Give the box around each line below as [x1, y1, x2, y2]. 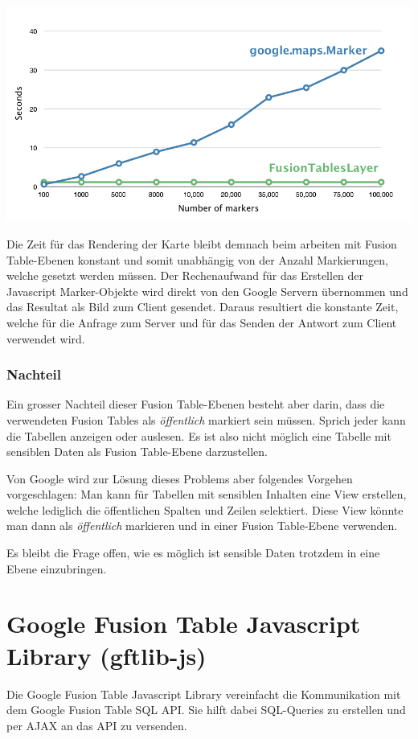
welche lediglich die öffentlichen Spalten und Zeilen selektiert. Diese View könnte [6, 501, 404, 518]
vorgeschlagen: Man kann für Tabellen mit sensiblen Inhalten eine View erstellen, [6, 486, 407, 503]
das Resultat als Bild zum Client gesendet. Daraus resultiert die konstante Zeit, [6, 298, 399, 315]
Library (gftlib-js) [6, 638, 207, 671]
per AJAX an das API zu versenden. [6, 716, 187, 733]
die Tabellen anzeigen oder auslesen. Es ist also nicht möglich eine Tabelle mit [6, 427, 391, 444]
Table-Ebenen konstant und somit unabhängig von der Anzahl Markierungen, [6, 251, 388, 268]
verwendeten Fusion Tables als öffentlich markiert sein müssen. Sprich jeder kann [6, 411, 406, 428]
